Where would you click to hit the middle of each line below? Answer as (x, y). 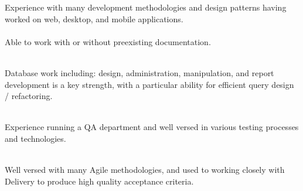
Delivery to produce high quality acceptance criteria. (99, 181)
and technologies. (35, 138)
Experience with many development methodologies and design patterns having (146, 7)
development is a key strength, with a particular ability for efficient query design (149, 84)
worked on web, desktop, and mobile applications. (94, 18)
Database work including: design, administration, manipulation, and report (139, 72)
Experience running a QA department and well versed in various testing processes (152, 127)
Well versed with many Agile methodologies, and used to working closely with (145, 170)
